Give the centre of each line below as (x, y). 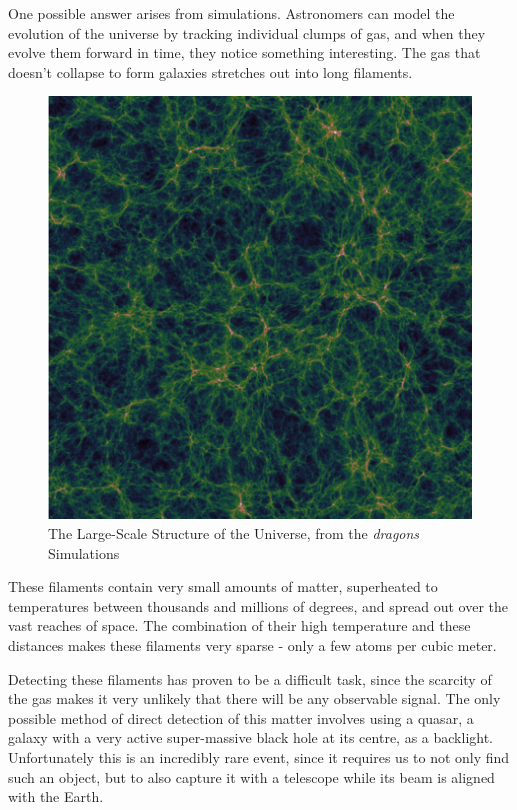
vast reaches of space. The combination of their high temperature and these (239, 625)
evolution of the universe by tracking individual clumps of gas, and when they (247, 32)
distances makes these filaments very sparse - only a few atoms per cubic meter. (252, 644)
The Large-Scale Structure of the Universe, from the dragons (234, 532)
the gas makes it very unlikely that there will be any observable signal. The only (254, 698)
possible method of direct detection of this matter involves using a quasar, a (241, 717)
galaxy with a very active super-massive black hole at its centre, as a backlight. (251, 737)
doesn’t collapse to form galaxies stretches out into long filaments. (210, 71)
